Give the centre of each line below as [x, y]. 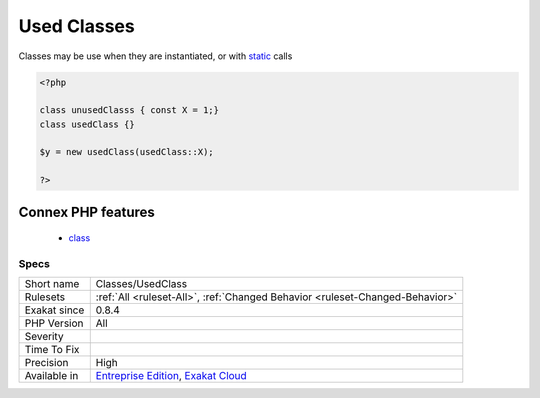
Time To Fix [52, 350]
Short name [52, 284]
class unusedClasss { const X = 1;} [129, 110]
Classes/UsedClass [141, 284]
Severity [44, 337]
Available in [51, 376]
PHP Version [54, 323]
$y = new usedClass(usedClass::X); [126, 152]
